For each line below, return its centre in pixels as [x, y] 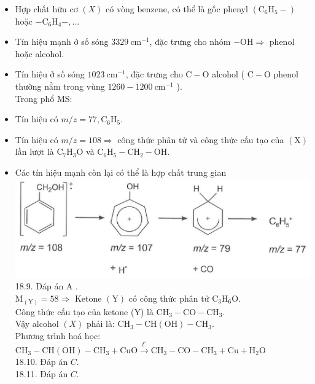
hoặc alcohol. [40, 53]
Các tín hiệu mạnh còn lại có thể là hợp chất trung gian [121, 172]
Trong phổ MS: [44, 98]
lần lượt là [34, 151]
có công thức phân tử [169, 298]
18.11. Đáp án [41, 373]
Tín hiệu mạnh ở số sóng [62, 41]
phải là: [100, 323]
